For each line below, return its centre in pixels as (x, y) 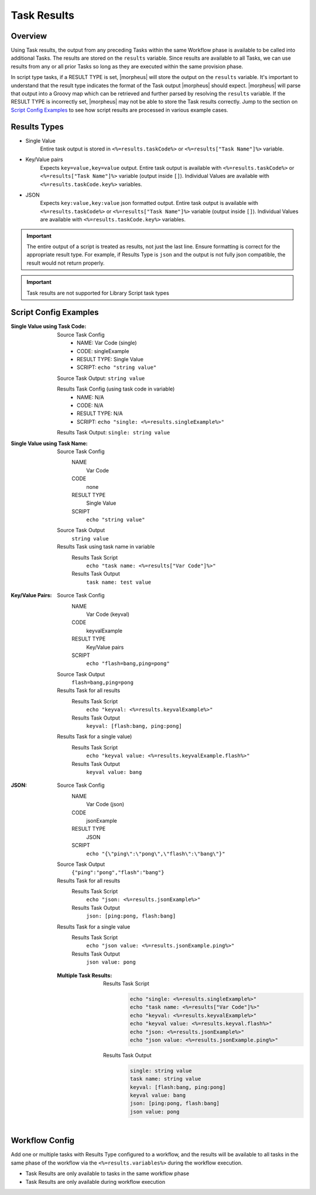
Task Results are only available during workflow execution (95, 1182)
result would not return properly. (66, 263)
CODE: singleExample (103, 351)
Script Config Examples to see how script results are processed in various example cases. (119, 110)
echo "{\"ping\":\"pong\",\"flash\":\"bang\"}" (156, 854)
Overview (29, 36)
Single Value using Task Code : (49, 326)
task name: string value (165, 1079)
